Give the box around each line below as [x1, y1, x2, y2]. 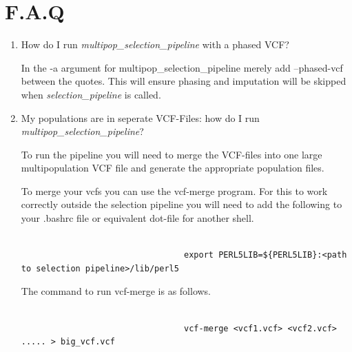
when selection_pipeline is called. [21, 87, 161, 101]
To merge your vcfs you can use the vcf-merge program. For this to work [21, 183, 328, 198]
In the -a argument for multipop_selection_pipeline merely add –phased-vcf [21, 60, 343, 74]
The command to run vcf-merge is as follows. [21, 284, 211, 298]
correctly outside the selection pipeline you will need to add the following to [21, 197, 342, 211]
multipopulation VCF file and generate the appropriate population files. [21, 161, 324, 175]
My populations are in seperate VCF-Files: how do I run [21, 110, 260, 125]
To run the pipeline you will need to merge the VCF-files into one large [21, 147, 322, 161]
